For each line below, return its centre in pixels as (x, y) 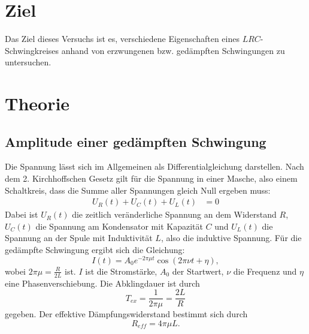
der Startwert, (198, 271)
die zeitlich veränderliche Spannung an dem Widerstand (174, 214)
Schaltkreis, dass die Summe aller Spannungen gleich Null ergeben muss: (138, 190)
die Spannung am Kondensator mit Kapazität (119, 226)
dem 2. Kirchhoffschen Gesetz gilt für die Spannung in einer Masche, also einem (151, 178)
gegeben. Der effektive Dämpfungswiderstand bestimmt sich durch (126, 314)
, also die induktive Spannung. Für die (231, 238)
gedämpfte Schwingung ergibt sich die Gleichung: (95, 250)
